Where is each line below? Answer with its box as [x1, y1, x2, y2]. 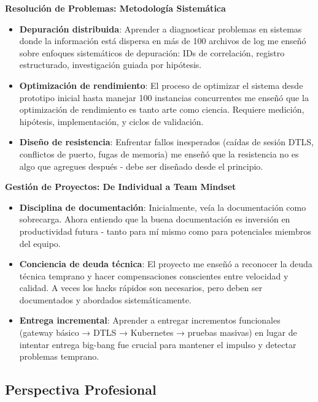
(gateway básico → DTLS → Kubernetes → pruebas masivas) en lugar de [19, 326, 297, 339]
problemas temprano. [19, 350, 99, 363]
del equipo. [19, 237, 61, 249]
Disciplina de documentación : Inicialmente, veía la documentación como [19, 200, 306, 213]
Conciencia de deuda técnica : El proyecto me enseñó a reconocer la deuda [19, 257, 312, 270]
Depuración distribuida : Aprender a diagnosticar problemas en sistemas [19, 22, 302, 35]
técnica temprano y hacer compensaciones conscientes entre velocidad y [19, 269, 289, 282]
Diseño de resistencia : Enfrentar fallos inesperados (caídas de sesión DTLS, [19, 135, 314, 148]
